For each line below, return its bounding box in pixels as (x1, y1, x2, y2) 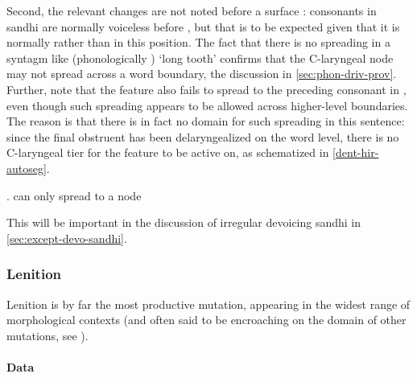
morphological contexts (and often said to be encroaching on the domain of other (6, 311, 407, 328)
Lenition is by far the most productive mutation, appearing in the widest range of (6, 295, 411, 312)
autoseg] (6, 159, 47, 176)
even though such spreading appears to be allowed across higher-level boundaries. (6, 97, 408, 113)
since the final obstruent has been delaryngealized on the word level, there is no (6, 128, 399, 145)
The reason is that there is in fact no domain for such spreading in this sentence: (6, 113, 405, 129)
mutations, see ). (6, 327, 89, 343)
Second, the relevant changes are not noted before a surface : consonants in (6, 2, 377, 18)
